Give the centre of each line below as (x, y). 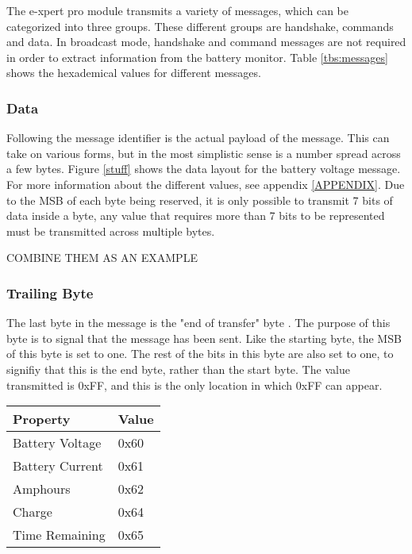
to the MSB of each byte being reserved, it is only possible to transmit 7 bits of (200, 200)
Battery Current (58, 466)
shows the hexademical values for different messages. (134, 73)
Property (42, 419)
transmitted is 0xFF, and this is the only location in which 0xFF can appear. (194, 385)
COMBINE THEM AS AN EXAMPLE (102, 258)
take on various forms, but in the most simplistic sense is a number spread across (204, 153)
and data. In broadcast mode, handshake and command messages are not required (206, 42)
